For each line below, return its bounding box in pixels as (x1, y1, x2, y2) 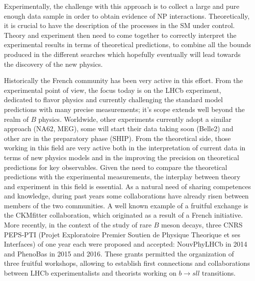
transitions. (202, 268, 236, 278)
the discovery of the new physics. (4, 58, 103, 69)
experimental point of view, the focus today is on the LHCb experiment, (4, 84, 221, 95)
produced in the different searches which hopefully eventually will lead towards (4, 49, 241, 59)
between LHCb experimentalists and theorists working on (4, 268, 177, 278)
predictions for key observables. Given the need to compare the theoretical (4, 162, 228, 172)
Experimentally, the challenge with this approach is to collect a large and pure (4, 1, 240, 11)
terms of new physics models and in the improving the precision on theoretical (4, 152, 239, 162)
